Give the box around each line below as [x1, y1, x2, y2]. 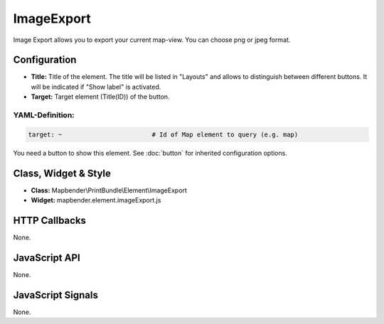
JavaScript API [13, 252, 81, 264]
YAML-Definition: [13, 110, 75, 120]
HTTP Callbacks [13, 214, 87, 227]
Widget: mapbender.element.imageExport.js [31, 196, 161, 205]
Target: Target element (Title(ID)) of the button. [31, 92, 170, 101]
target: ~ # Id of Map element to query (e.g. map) [28, 130, 299, 139]
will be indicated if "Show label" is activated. [31, 82, 161, 91]
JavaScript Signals [13, 288, 99, 301]
